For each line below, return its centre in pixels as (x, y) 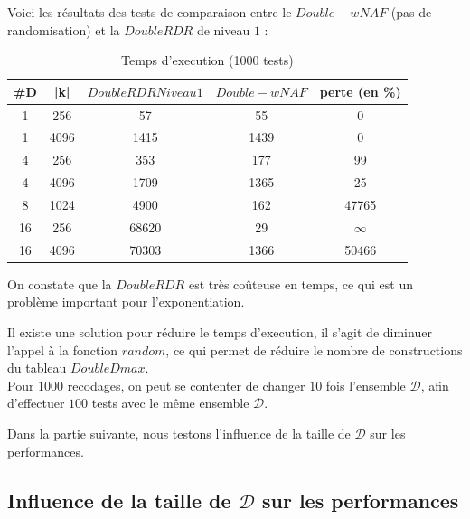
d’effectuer (36, 403)
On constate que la (60, 283)
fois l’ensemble (366, 385)
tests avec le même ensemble (170, 403)
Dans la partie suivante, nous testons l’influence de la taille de (179, 433)
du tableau (37, 368)
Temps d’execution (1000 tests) (207, 60)
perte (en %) (360, 91)
